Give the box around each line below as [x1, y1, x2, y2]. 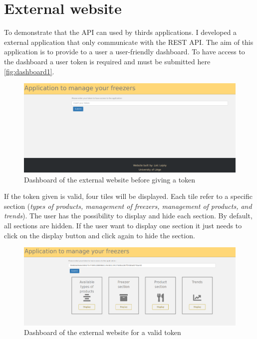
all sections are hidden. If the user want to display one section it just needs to [4, 220, 242, 230]
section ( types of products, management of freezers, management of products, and [4, 200, 252, 211]
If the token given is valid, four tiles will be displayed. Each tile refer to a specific [4, 191, 253, 201]
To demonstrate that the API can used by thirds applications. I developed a [4, 27, 237, 37]
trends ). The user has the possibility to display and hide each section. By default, [4, 210, 253, 221]
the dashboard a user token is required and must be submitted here [4, 56, 211, 66]
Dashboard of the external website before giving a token [24, 174, 196, 184]
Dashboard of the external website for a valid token [24, 327, 181, 338]
